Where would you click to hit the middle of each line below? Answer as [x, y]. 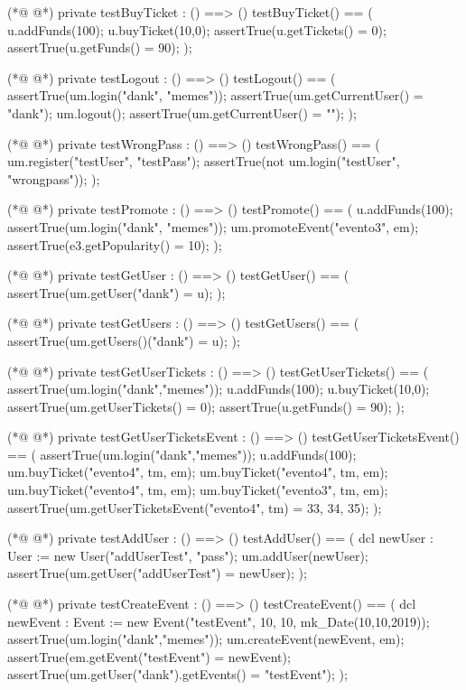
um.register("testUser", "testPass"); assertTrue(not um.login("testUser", [204, 161]
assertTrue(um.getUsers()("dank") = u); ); [124, 340]
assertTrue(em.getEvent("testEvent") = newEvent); [149, 656]
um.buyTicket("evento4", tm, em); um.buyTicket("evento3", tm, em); [198, 490]
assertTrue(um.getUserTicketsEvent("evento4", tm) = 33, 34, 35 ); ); [195, 507]
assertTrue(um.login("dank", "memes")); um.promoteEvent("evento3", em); [213, 226]
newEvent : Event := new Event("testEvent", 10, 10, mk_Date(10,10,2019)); [219, 621]
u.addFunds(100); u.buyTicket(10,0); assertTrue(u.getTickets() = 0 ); [197, 29]
